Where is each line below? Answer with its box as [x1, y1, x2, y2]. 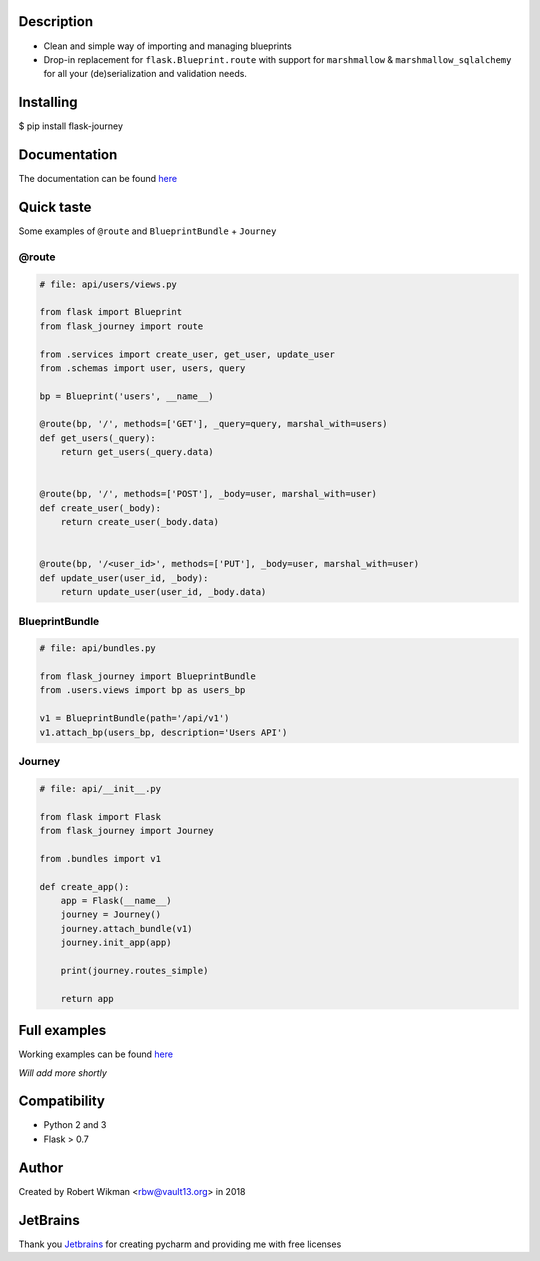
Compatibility [18, 1093, 105, 1110]
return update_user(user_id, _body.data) [60, 586, 267, 598]
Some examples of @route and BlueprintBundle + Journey [18, 225, 277, 237]
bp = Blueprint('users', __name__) [39, 390, 214, 402]
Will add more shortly [18, 1066, 107, 1079]
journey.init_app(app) [60, 937, 172, 949]
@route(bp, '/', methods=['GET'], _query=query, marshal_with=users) [39, 418, 388, 430]
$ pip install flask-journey [18, 120, 124, 132]
